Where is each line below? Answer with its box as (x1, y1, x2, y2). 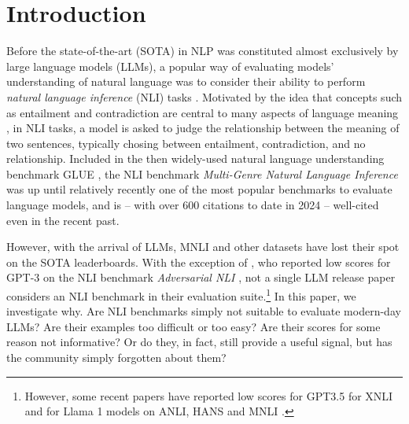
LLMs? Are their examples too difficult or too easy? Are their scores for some (6, 318, 381, 334)
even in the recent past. (6, 212, 120, 228)
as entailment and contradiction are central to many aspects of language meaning (6, 104, 399, 120)
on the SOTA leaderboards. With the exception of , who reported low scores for (6, 253, 391, 270)
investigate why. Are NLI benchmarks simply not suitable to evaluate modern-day (6, 303, 401, 319)
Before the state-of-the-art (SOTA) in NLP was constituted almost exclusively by (6, 42, 399, 59)
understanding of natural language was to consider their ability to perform (6, 73, 366, 90)
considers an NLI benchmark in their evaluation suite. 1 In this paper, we (6, 286, 356, 304)
